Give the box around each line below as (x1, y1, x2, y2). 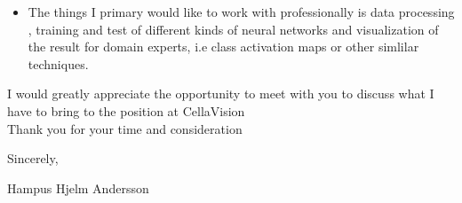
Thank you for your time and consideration (7, 119, 243, 137)
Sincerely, (7, 149, 59, 168)
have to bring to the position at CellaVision (7, 101, 245, 120)
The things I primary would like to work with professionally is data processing (28, 3, 455, 20)
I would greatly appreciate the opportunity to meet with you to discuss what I (7, 84, 434, 103)
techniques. (28, 54, 89, 73)
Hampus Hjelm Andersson (7, 178, 149, 197)
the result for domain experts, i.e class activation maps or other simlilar (28, 37, 419, 56)
